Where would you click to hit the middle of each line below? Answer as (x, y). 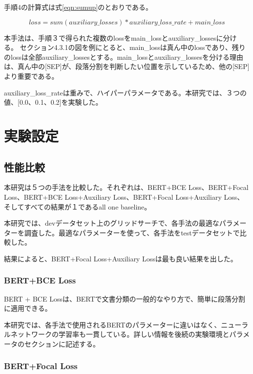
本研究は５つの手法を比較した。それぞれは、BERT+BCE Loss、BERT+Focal (126, 187)
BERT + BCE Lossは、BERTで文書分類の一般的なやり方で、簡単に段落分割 (125, 298)
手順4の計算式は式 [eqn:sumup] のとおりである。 (78, 7)
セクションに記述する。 (62, 344)
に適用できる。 (28, 308)
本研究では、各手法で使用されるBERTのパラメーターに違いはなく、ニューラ (126, 324)
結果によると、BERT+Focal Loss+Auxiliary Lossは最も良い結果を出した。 (121, 258)
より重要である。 (31, 76)
